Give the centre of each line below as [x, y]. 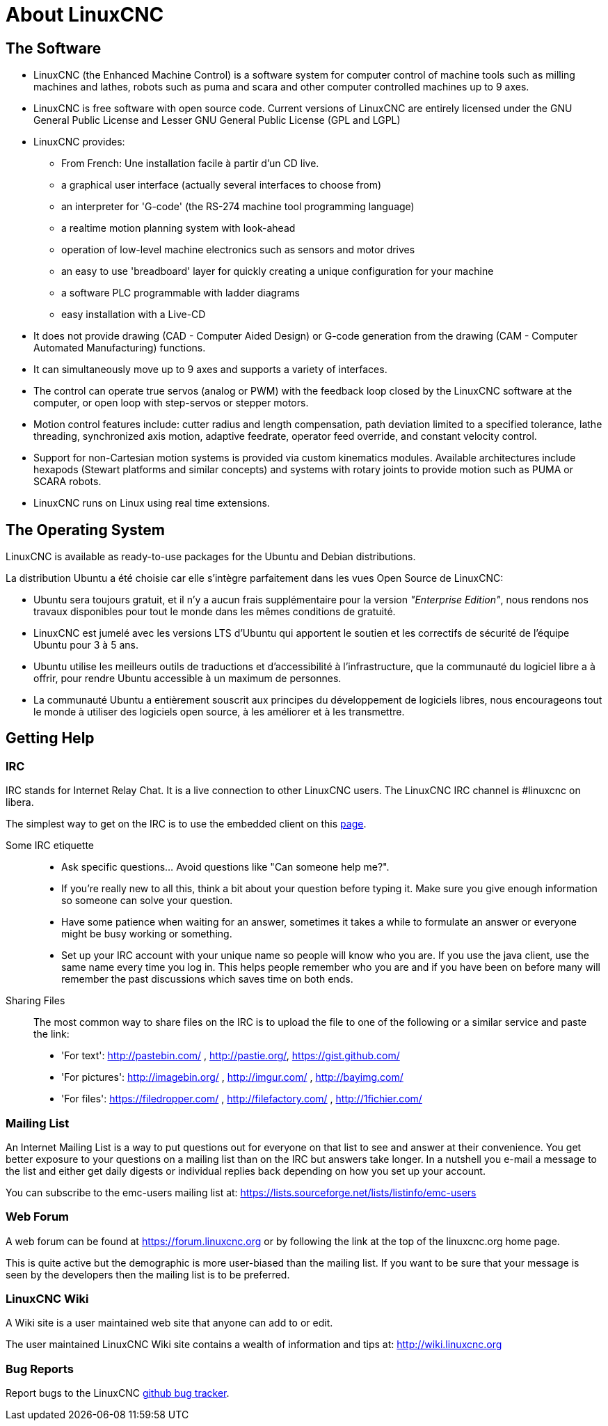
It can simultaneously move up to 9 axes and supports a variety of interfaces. [210, 370]
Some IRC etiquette [50, 846]
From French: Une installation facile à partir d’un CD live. [190, 164]
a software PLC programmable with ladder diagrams [181, 293]
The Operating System [85, 530]
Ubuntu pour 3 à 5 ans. [86, 645]
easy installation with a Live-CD [134, 315]
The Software [54, 48]
